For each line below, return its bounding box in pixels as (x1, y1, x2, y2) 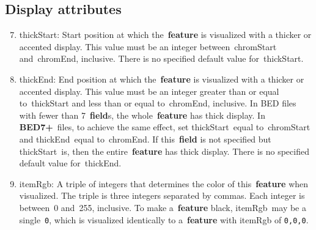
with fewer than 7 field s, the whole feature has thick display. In (19, 108, 265, 121)
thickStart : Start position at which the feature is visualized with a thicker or (19, 28, 312, 41)
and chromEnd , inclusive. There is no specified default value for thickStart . (19, 52, 304, 65)
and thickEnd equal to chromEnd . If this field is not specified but (19, 132, 271, 145)
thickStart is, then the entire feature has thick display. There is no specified (19, 144, 309, 157)
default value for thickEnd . (19, 157, 122, 169)
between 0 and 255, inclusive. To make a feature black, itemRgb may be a (19, 201, 307, 213)
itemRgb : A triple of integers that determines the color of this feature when (19, 177, 309, 190)
